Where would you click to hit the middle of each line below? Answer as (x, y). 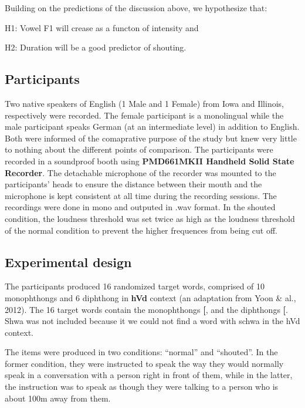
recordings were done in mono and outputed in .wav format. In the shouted (140, 207)
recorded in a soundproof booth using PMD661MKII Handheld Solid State (150, 161)
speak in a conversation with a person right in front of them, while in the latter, (149, 375)
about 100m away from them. (58, 398)
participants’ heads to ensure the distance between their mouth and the (133, 184)
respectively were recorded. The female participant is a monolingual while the (144, 115)
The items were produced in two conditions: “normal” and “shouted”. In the (141, 352)
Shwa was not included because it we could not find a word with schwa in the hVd (152, 321)
